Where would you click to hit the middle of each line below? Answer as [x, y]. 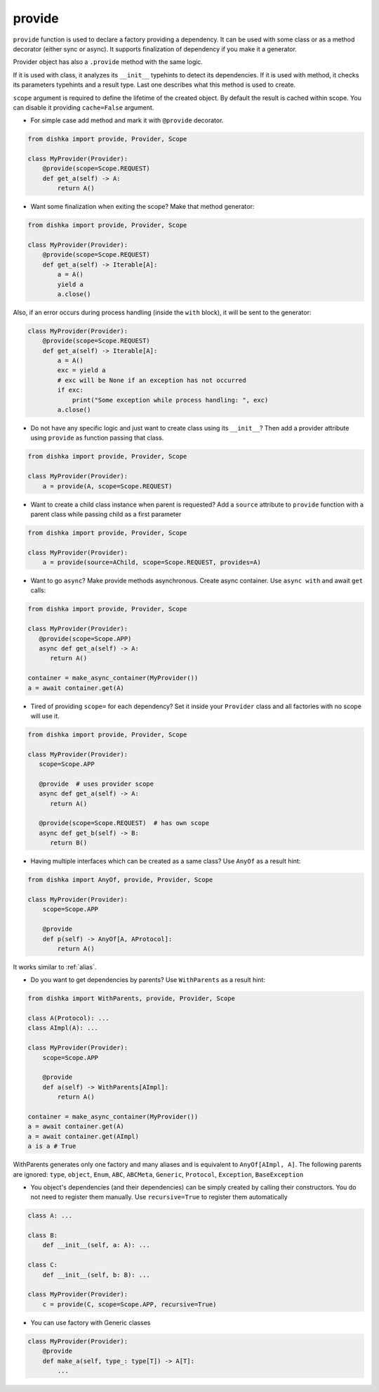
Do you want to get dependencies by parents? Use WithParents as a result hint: [148, 980]
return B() [69, 843]
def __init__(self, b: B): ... [96, 1275]
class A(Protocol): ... [69, 1019]
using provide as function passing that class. [97, 438]
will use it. [45, 716]
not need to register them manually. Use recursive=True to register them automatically [159, 1197]
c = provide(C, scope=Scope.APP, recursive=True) [129, 1304]
